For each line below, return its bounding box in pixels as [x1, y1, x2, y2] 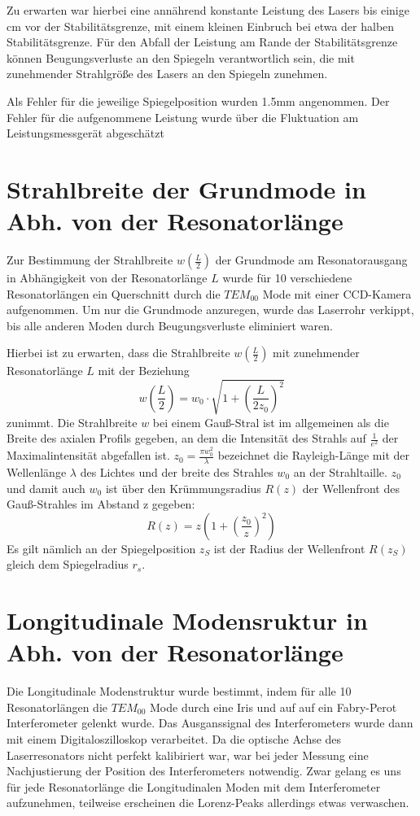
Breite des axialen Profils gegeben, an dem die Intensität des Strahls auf [7, 430, 366, 447]
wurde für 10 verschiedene [222, 269, 352, 286]
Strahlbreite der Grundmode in [7, 172, 366, 205]
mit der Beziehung [98, 362, 190, 379]
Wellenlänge [7, 464, 67, 481]
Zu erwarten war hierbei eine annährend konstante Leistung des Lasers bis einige [7, 2, 409, 18]
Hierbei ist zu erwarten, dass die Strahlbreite [7, 344, 230, 361]
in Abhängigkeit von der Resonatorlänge [7, 269, 208, 286]
